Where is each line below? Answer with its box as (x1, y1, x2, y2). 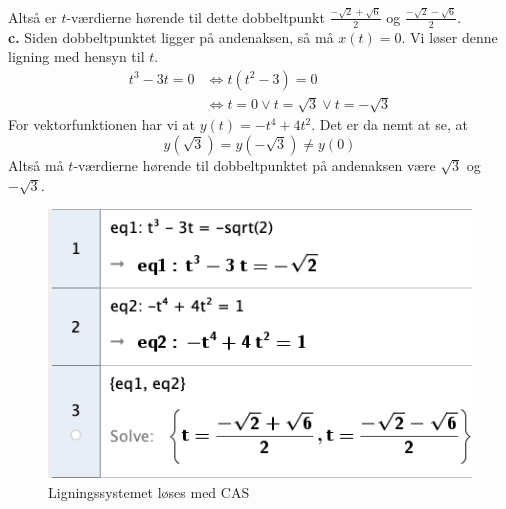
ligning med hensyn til (8, 46, 145, 67)
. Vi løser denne (401, 26, 498, 47)
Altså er (8, 6, 57, 27)
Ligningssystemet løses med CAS (48, 481, 250, 502)
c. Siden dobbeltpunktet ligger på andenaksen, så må (8, 26, 334, 47)
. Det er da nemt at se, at (311, 114, 468, 135)
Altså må (8, 154, 64, 175)
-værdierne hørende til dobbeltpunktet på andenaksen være (73, 154, 436, 175)
